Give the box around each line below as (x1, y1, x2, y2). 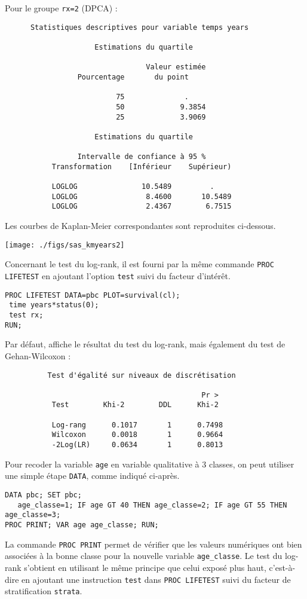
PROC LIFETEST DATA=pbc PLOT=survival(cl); (5, 291, 180, 299)
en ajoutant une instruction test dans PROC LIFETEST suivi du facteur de (22, 573, 291, 585)
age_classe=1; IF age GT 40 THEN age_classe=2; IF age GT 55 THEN (17, 500, 287, 509)
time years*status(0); (9, 301, 99, 310)
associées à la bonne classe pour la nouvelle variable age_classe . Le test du (5, 549, 283, 562)
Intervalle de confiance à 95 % (77, 152, 206, 161)
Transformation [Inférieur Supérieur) (51, 162, 232, 171)
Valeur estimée (146, 63, 206, 72)
